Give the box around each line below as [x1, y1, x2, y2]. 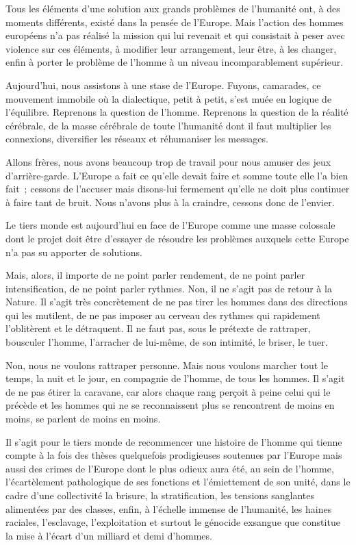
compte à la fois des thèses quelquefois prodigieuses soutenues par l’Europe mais [5, 448, 342, 462]
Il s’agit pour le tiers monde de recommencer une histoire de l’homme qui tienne [5, 434, 342, 448]
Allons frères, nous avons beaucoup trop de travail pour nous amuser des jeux [5, 154, 331, 168]
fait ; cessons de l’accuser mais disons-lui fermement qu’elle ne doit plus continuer [5, 181, 350, 196]
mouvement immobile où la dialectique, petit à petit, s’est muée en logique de [5, 91, 332, 105]
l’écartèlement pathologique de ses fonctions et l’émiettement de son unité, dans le [5, 474, 351, 489]
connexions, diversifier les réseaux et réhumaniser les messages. [5, 131, 268, 146]
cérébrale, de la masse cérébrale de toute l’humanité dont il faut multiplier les [5, 118, 331, 132]
